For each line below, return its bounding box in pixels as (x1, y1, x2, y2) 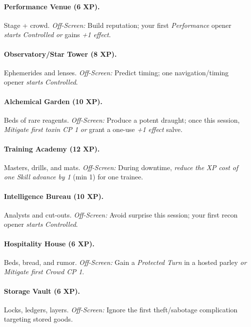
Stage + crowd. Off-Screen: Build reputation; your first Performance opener (4, 20, 231, 30)
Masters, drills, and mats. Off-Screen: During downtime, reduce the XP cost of (4, 162, 238, 172)
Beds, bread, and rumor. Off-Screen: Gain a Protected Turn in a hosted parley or (4, 257, 247, 267)
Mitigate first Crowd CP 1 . (4, 266, 84, 277)
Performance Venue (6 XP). (4, 1, 100, 11)
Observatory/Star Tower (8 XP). (4, 48, 117, 59)
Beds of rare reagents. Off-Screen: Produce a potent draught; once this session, (4, 114, 240, 125)
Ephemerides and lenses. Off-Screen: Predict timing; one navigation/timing (4, 67, 229, 77)
